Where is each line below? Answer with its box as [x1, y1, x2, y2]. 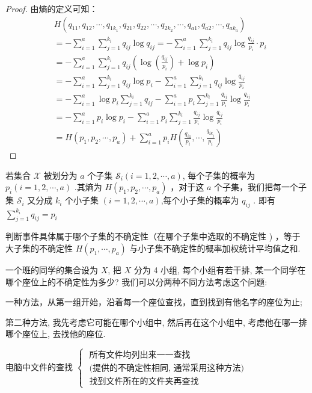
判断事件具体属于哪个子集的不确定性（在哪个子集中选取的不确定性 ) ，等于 [5, 230, 301, 243]
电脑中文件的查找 [5, 361, 73, 373]
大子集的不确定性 [5, 241, 73, 254]
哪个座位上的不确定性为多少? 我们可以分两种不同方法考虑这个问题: [5, 275, 268, 288]
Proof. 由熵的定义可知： [5, 2, 98, 14]
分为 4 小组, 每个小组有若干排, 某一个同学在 [133, 263, 306, 276]
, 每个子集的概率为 [182, 169, 255, 181]
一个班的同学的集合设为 [5, 263, 98, 276]
